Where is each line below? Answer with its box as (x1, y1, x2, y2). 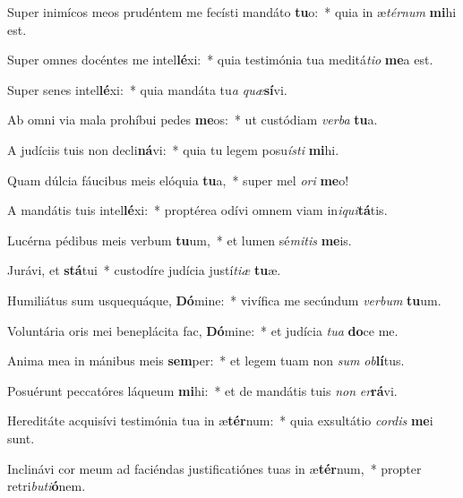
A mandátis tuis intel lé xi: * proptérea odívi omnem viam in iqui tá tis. (7, 201, 388, 219)
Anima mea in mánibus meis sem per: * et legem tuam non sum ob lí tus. (7, 351, 405, 370)
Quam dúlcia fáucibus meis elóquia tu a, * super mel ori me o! (7, 170, 349, 189)
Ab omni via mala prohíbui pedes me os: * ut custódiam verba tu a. (7, 110, 378, 129)
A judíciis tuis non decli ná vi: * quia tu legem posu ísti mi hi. (7, 140, 339, 159)
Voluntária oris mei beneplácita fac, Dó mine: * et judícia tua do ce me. (7, 321, 399, 339)
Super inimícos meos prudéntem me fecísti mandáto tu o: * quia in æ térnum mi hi (7, 3, 457, 21)
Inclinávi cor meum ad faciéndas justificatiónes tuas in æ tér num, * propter (7, 459, 422, 477)
